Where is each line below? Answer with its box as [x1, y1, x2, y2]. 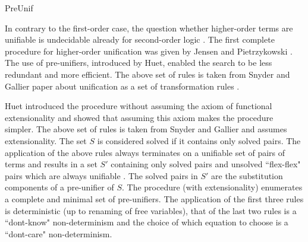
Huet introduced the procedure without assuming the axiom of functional [5, 100, 272, 112]
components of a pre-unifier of [5, 181, 114, 193]
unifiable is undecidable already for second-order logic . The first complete [5, 33, 275, 46]
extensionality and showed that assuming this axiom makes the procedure [5, 111, 274, 123]
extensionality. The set [5, 134, 87, 147]
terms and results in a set [5, 158, 98, 170]
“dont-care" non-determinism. [5, 227, 112, 240]
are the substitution [211, 169, 283, 181]
